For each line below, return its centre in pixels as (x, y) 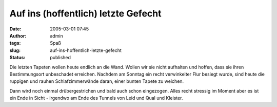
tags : (15, 43)
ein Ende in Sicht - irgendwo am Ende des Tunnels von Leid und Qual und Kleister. (96, 98)
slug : (15, 50)
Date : (15, 29)
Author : (18, 35)
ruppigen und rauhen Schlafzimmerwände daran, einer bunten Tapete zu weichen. (97, 81)
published (61, 58)
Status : (17, 58)
